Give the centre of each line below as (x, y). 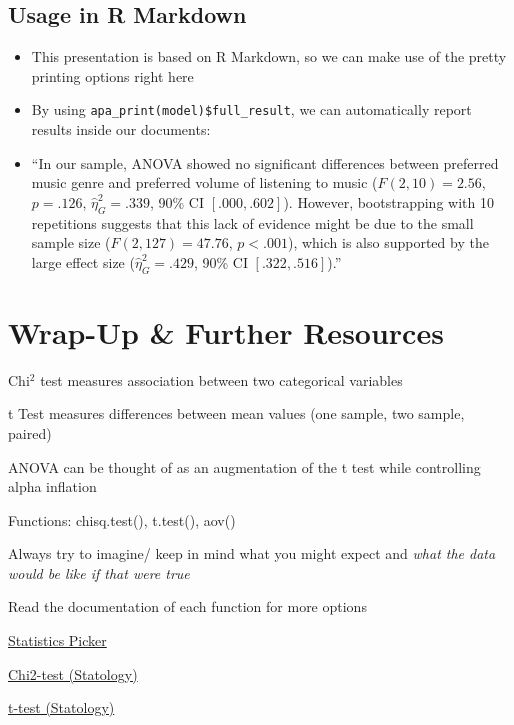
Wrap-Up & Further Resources (226, 331)
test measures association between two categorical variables (221, 379)
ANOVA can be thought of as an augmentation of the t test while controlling (244, 466)
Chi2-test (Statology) (73, 673)
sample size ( (71, 242)
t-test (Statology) (61, 707)
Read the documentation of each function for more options (187, 606)
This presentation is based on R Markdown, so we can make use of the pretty (269, 56)
